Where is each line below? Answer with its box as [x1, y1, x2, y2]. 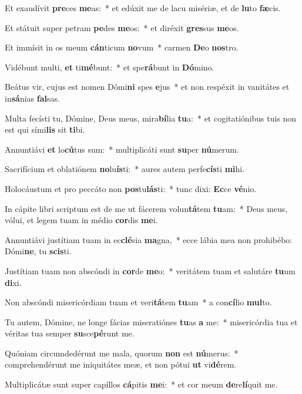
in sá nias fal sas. [5, 92, 60, 104]
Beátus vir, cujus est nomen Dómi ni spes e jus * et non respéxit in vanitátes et [5, 80, 290, 93]
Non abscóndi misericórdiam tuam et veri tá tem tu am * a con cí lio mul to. [5, 296, 272, 308]
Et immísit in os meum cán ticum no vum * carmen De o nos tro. [5, 41, 239, 53]
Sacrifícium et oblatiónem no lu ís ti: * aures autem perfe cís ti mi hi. [5, 163, 245, 175]
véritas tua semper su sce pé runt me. [5, 327, 135, 339]
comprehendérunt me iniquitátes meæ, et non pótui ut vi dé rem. [5, 358, 237, 371]
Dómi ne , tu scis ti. [5, 245, 72, 257]
